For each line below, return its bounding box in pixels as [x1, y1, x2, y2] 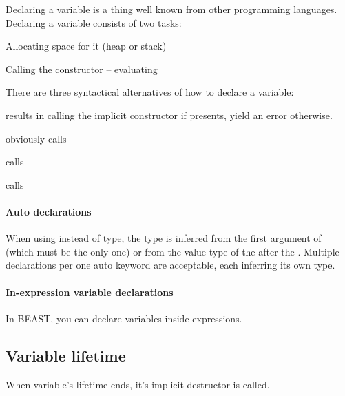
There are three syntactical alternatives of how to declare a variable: [6, 85, 294, 99]
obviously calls [6, 131, 67, 145]
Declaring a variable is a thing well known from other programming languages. [6, 2, 337, 16]
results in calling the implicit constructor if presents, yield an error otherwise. [6, 107, 333, 122]
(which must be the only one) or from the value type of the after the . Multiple [6, 244, 339, 258]
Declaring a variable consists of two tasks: [6, 15, 182, 30]
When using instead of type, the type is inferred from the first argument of [6, 231, 322, 245]
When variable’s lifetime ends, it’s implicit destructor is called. [6, 377, 270, 391]
